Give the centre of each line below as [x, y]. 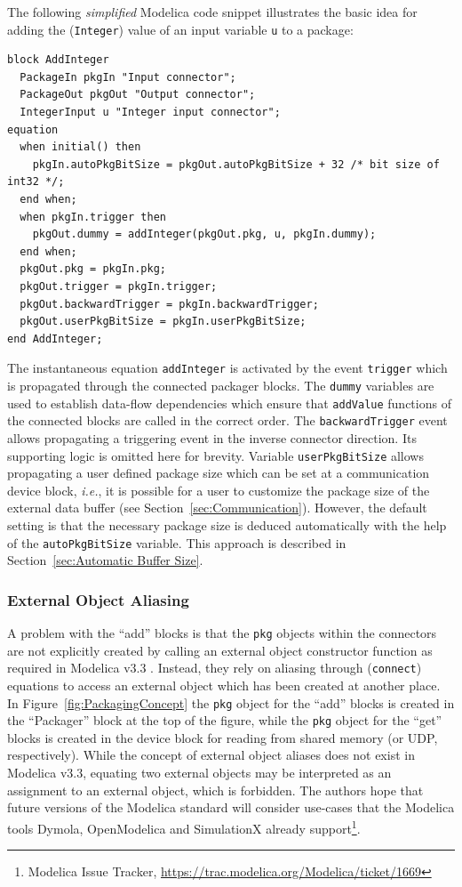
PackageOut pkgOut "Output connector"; [138, 95]
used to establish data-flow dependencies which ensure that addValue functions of [229, 403]
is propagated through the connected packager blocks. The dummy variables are [221, 385]
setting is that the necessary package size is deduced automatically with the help [227, 525]
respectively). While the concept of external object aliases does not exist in [211, 755]
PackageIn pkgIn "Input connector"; [128, 77]
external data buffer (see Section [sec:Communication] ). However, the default [217, 508]
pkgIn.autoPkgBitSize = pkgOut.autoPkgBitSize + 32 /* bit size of [236, 164]
